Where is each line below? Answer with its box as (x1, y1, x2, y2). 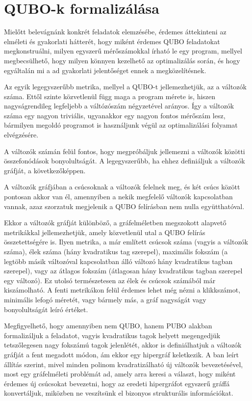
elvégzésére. (4, 130, 39, 140)
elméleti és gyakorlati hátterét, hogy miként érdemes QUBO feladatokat (4, 36, 220, 46)
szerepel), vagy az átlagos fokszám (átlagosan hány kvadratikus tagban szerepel (4, 266, 243, 276)
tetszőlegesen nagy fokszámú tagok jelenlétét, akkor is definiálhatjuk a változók (4, 340, 242, 350)
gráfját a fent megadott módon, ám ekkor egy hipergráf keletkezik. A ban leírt (4, 349, 239, 359)
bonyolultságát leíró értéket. (4, 304, 88, 314)
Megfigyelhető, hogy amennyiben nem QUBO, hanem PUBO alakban (4, 321, 212, 331)
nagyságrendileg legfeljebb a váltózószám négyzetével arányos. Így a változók (4, 101, 234, 111)
